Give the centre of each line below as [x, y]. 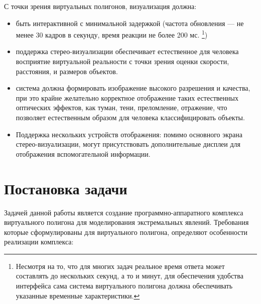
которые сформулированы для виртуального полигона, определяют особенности [126, 232]
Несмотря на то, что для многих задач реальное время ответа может [120, 266]
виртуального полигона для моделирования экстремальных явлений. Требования [126, 222]
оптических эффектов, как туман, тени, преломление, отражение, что [121, 107]
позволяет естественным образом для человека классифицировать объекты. [130, 117]
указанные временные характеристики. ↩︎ [78, 295]
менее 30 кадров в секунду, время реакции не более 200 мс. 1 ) [112, 34]
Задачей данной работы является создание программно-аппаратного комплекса [124, 212]
